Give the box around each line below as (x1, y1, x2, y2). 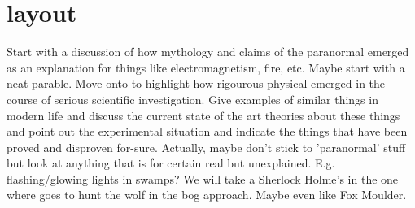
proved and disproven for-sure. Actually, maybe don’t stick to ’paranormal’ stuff (7, 138, 406, 155)
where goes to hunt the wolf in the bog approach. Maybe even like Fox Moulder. (7, 186, 407, 203)
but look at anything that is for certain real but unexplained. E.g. (7, 154, 335, 171)
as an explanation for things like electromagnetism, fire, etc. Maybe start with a (7, 58, 405, 76)
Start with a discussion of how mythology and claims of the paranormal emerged (7, 43, 409, 60)
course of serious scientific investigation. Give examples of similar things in (7, 90, 378, 107)
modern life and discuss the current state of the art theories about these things (7, 106, 400, 123)
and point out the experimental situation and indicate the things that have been (7, 123, 408, 140)
